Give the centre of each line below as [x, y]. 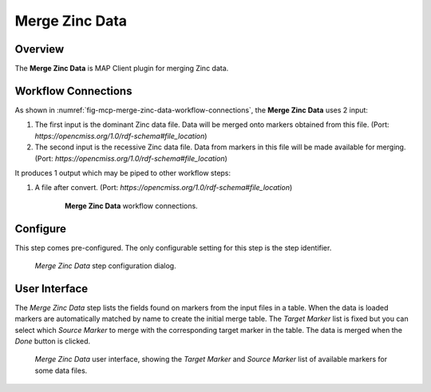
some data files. [61, 370]
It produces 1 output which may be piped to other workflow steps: [123, 172]
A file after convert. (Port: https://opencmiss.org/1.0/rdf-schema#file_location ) [164, 188]
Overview [40, 49]
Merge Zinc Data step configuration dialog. [105, 266]
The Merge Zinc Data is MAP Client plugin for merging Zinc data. [122, 69]
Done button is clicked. [53, 341]
